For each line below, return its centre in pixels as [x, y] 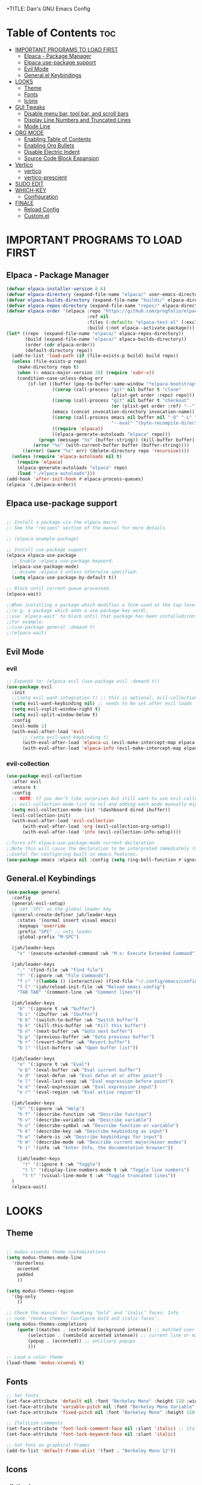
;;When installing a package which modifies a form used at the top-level [102, 605]
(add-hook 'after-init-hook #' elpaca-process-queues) [75, 479]
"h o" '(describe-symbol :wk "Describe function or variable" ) [98, 1125]
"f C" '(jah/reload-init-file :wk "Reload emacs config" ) [91, 987]
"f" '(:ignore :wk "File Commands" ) [63, 976]
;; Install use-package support [47, 550]
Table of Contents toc [61, 33]
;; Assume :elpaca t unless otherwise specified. [75, 572]
